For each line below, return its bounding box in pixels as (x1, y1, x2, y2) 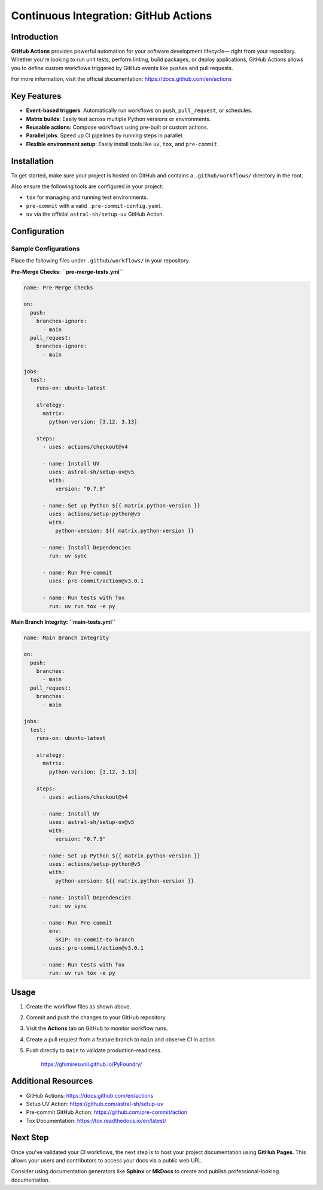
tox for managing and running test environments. (26, 194, 148, 201)
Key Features (11, 91, 62, 101)
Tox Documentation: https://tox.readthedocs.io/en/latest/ (26, 1117, 167, 1124)
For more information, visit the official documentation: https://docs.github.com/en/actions (11, 75, 232, 83)
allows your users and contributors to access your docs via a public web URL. (11, 1156, 203, 1164)
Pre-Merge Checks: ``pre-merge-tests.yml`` (11, 268, 124, 275)
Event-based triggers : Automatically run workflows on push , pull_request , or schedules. (26, 107, 253, 114)
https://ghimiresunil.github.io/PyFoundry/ (41, 1061, 142, 1068)
